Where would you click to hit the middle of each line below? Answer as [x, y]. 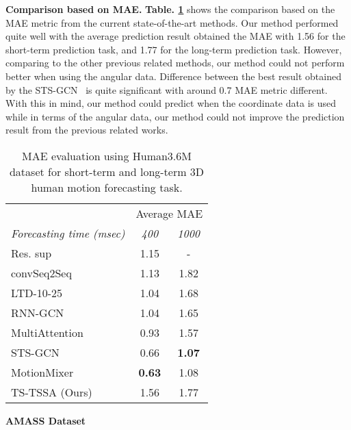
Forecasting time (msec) [68, 233]
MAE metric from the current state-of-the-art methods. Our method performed [172, 22]
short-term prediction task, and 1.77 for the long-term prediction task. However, [174, 49]
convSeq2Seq [41, 273]
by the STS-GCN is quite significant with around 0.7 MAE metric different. [167, 89]
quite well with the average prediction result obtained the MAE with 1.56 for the [175, 36]
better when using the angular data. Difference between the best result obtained [173, 76]
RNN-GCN [38, 312]
